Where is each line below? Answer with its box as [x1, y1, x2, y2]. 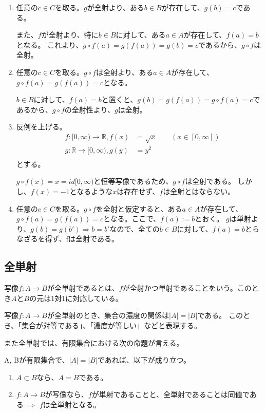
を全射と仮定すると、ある [96, 203, 182, 214]
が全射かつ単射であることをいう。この [122, 283, 252, 293]
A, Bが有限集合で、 [4, 354, 69, 365]
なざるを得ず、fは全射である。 [16, 233, 119, 244]
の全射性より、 [64, 104, 115, 115]
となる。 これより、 [16, 39, 83, 50]
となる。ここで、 [103, 213, 160, 224]
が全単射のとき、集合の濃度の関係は [47, 310, 169, 321]
